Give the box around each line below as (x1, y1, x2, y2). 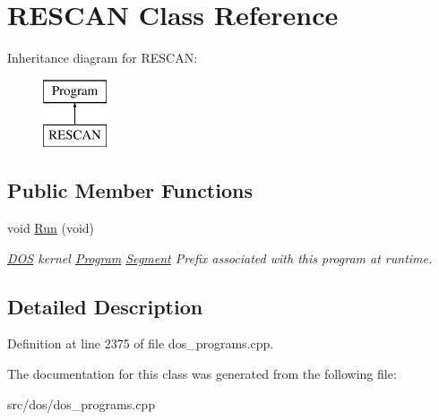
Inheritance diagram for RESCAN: (7, 48, 198, 67)
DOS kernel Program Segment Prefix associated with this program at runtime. (7, 248, 433, 267)
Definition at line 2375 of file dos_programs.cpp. (7, 334, 274, 353)
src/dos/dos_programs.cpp (7, 394, 155, 413)
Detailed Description (7, 292, 203, 320)
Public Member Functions (7, 176, 253, 204)
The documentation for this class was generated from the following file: (7, 364, 397, 383)
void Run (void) (7, 219, 95, 237)
